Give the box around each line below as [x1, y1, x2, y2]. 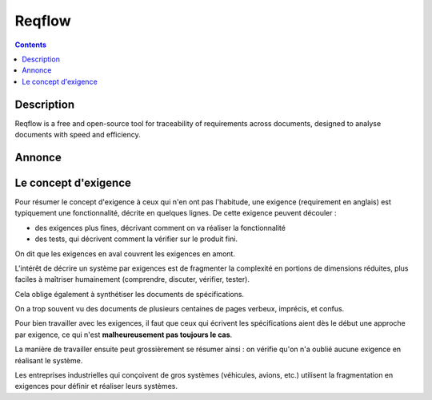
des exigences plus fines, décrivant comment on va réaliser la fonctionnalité [34, 223, 286, 232]
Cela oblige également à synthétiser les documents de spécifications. [14, 289, 244, 299]
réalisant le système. [14, 355, 83, 365]
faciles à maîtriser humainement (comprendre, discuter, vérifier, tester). [14, 275, 250, 284]
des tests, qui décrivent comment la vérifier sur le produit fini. [34, 234, 238, 244]
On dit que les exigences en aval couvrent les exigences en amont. [14, 248, 236, 259]
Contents [14, 40, 47, 50]
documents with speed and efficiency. [14, 130, 141, 140]
